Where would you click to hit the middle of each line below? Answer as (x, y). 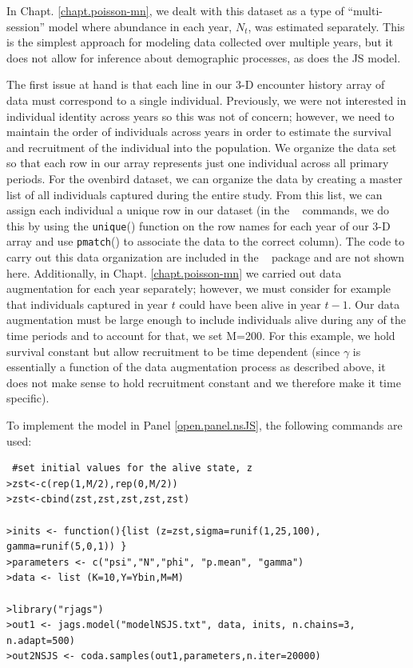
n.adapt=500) (41, 640)
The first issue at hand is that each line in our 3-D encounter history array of (196, 84)
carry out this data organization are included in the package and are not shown (206, 257)
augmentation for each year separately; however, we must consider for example (199, 288)
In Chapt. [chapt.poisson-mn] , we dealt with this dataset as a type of (175, 10)
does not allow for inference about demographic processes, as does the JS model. (204, 57)
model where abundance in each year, (140, 26)
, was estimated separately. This (326, 26)
